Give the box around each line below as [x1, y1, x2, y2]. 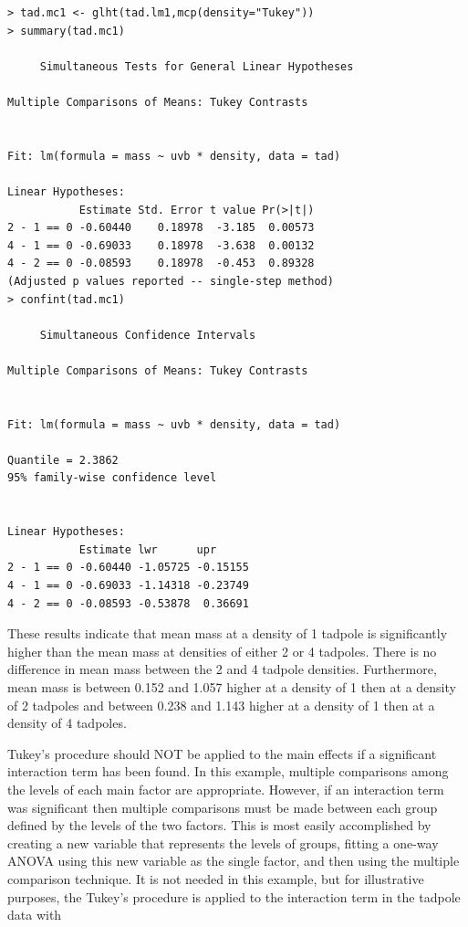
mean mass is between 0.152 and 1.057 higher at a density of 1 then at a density [7, 677, 456, 696]
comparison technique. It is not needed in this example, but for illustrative [7, 869, 424, 888]
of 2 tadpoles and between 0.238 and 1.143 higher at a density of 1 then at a [7, 695, 435, 714]
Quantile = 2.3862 [7, 453, 119, 467]
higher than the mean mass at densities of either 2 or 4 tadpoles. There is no [7, 641, 437, 660]
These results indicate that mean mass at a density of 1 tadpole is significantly [7, 624, 448, 643]
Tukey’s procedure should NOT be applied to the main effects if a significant [7, 743, 437, 763]
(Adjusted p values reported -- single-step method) [7, 274, 334, 288]
